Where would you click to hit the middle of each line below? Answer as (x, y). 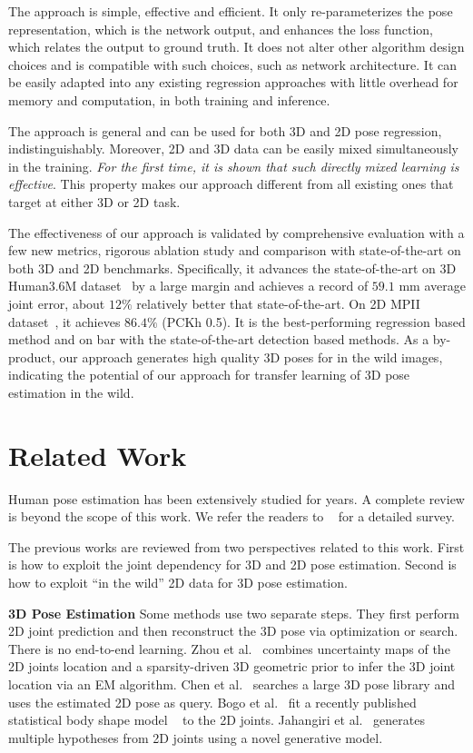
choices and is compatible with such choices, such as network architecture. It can (233, 64)
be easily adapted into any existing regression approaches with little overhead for (233, 82)
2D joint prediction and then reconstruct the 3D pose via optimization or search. (233, 631)
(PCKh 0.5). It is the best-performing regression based (314, 321)
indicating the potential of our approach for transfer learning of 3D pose (209, 375)
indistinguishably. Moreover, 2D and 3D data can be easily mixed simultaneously (233, 149)
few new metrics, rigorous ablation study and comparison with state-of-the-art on (235, 250)
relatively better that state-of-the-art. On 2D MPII (278, 303)
